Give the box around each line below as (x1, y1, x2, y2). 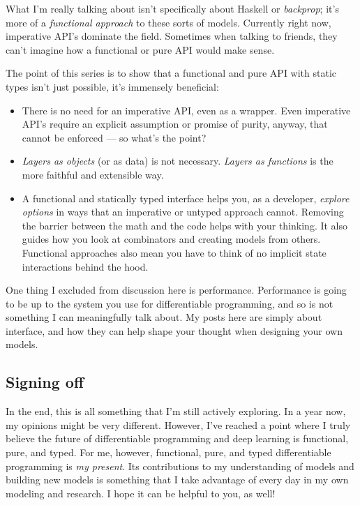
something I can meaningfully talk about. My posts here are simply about (6, 310, 322, 324)
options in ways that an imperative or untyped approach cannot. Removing (22, 204, 344, 219)
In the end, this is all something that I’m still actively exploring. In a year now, (6, 404, 346, 419)
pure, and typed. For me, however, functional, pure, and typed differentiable (6, 445, 331, 460)
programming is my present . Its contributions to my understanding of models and (6, 458, 354, 473)
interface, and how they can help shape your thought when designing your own (6, 323, 343, 338)
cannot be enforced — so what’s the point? (22, 130, 207, 144)
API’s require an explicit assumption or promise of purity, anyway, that (22, 116, 328, 131)
